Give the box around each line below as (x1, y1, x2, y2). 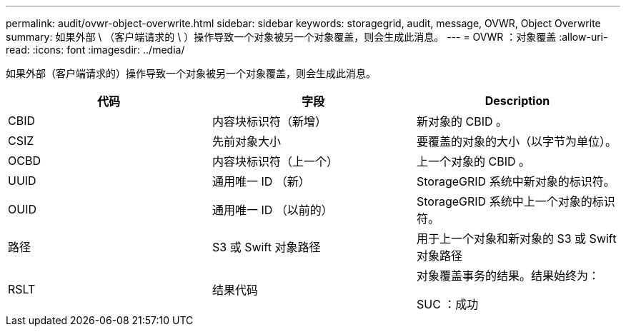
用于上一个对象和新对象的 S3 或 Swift (416, 231, 617, 246)
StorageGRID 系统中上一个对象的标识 (416, 194, 615, 208)
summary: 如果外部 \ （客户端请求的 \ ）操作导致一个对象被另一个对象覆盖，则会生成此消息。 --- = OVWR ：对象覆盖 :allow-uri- (6, 31, 608, 43)
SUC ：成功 (416, 297, 479, 311)
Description (485, 94, 550, 108)
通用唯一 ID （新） (212, 174, 310, 188)
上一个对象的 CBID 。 (416, 154, 530, 168)
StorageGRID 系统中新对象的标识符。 (416, 174, 615, 188)
